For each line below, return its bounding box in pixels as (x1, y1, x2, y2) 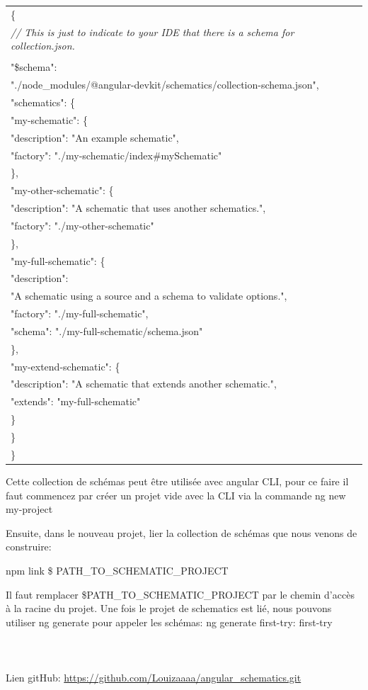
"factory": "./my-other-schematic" (11, 217, 154, 232)
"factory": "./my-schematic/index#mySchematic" (11, 147, 222, 162)
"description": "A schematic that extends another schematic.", (11, 376, 277, 391)
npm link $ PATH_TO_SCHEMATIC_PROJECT (6, 562, 229, 577)
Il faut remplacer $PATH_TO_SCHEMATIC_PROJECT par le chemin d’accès (6, 587, 355, 601)
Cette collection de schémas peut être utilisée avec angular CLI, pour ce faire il (6, 473, 349, 488)
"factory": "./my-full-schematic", (11, 306, 149, 321)
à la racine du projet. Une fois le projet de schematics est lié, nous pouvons (6, 601, 332, 616)
